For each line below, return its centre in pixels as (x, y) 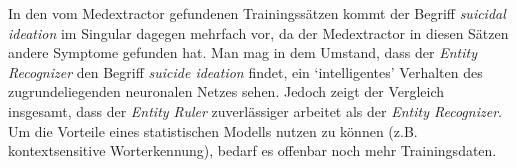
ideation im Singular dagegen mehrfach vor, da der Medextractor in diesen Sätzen (258, 32)
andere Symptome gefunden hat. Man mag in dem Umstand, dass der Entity (242, 52)
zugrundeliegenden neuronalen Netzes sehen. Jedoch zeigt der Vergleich (226, 91)
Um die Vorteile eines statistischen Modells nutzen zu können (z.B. (213, 130)
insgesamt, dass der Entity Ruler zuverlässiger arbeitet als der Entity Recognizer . (255, 110)
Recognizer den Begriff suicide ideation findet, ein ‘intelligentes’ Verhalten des (245, 71)
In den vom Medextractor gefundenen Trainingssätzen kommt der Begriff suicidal (257, 13)
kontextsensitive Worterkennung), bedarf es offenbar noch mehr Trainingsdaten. (252, 150)
